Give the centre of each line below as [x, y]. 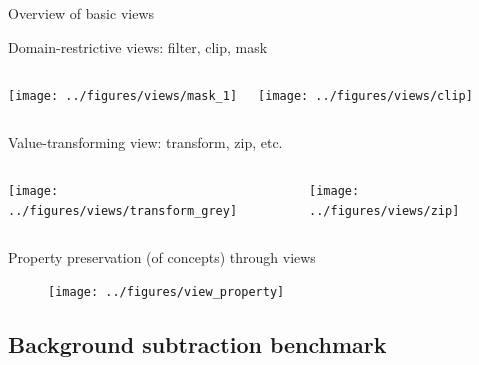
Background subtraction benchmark [197, 344]
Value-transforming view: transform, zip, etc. [145, 141]
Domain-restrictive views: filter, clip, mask [138, 46]
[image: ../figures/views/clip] [365, 96]
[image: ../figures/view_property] [166, 292]
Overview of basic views [81, 13]
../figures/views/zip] [384, 211]
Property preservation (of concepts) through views [162, 256]
